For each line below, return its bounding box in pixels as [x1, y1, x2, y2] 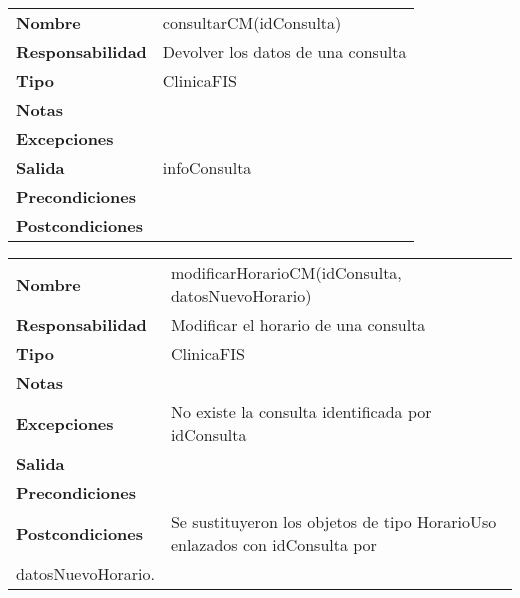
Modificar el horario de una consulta [170, 313, 426, 336]
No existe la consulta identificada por [170, 400, 432, 423]
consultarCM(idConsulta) [162, 11, 342, 34]
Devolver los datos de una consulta [162, 40, 407, 63]
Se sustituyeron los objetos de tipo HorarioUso [170, 510, 497, 533]
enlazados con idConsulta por [170, 533, 377, 556]
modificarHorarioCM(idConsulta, [170, 261, 402, 284]
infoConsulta [162, 156, 252, 179]
